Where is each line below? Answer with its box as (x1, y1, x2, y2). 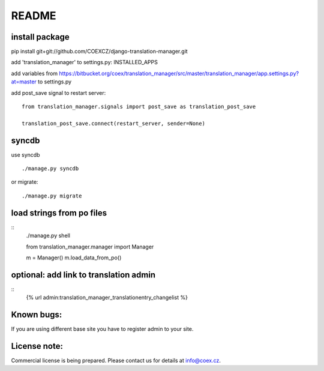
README (11, 9, 56, 22)
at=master (11, 78, 37, 85)
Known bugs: (11, 310, 62, 320)
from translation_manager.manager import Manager (26, 243, 154, 250)
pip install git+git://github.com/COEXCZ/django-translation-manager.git (11, 48, 188, 55)
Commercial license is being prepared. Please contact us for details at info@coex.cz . (11, 357, 221, 364)
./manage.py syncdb (22, 165, 79, 172)
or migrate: (11, 178, 38, 185)
